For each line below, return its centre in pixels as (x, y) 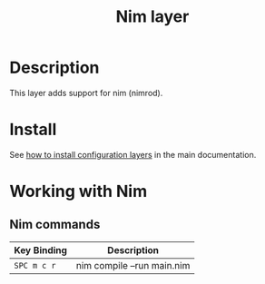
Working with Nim (79, 191)
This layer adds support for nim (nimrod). (86, 93)
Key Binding (41, 250)
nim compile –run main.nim (133, 265)
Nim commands (55, 225)
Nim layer (152, 17)
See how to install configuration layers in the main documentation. (133, 154)
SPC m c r (35, 265)
